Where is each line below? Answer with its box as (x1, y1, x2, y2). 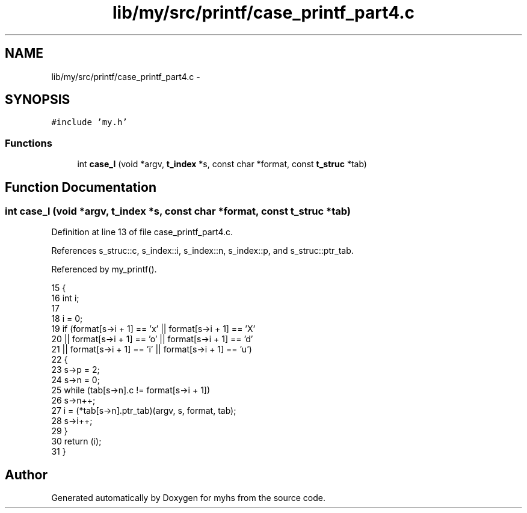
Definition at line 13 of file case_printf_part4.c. (51, 227, 233, 238)
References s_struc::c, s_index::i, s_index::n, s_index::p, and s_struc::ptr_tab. (51, 245, 354, 256)
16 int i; (51, 293, 79, 304)
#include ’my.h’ (51, 117, 128, 127)
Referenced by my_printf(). (51, 264, 157, 275)
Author (5, 467, 48, 482)
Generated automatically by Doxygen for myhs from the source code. (51, 493, 325, 503)
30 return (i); (51, 436, 102, 447)
